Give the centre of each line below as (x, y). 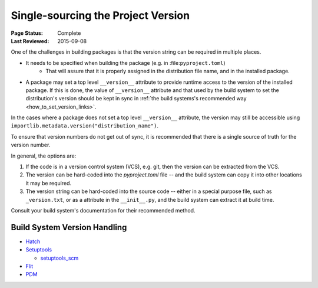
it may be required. (49, 183)
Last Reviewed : (30, 41)
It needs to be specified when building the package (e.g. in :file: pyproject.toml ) (126, 63)
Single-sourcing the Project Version (100, 15)
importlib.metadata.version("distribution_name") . (85, 126)
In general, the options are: (44, 156)
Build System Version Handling (69, 227)
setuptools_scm (59, 258)
